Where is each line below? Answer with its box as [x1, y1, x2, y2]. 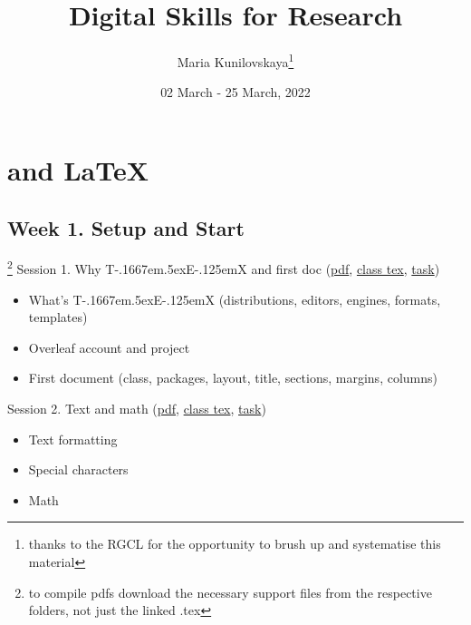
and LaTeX [7, 151, 149, 188]
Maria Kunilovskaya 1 [177, 50, 294, 71]
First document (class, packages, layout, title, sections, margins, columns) [28, 368, 437, 387]
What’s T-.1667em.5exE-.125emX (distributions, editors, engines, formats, [28, 289, 441, 308]
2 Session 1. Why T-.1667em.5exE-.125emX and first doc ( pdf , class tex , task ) [7, 257, 440, 278]
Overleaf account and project [28, 337, 190, 356]
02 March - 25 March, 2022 [160, 83, 311, 102]
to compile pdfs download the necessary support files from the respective [28, 582, 432, 601]
